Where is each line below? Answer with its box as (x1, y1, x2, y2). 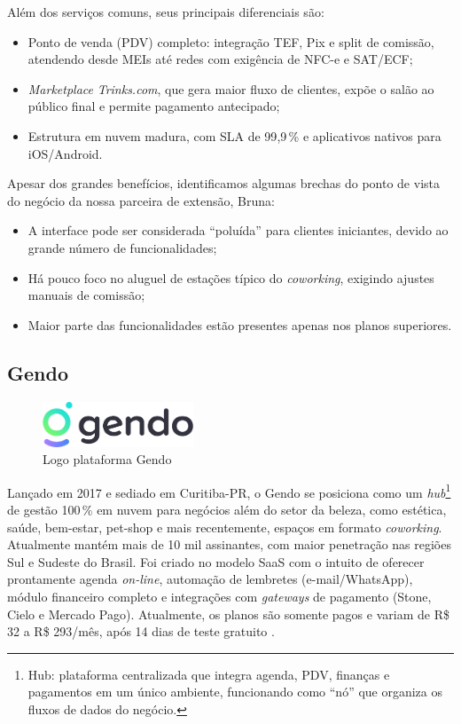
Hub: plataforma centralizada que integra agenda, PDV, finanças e (27, 665, 390, 683)
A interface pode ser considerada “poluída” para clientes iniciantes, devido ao (27, 221, 449, 240)
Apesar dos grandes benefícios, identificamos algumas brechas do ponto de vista (7, 174, 440, 193)
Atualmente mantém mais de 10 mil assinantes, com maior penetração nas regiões (7, 535, 451, 554)
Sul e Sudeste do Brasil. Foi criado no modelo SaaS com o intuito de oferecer (7, 552, 425, 571)
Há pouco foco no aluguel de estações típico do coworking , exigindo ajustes (27, 268, 434, 287)
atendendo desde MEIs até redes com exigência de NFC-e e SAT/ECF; (27, 50, 413, 68)
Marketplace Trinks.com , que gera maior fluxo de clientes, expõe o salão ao (27, 79, 434, 98)
